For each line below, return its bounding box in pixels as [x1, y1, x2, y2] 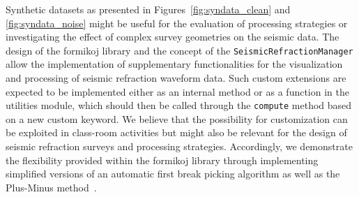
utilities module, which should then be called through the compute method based [6, 98, 352, 112]
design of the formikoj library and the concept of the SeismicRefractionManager [6, 43, 353, 57]
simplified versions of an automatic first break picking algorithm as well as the [6, 166, 340, 181]
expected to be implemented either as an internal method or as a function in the [6, 84, 349, 98]
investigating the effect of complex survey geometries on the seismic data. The [6, 29, 339, 44]
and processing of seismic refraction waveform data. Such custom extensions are [6, 71, 346, 85]
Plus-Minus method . [6, 180, 97, 194]
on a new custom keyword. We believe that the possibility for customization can [6, 111, 348, 126]
